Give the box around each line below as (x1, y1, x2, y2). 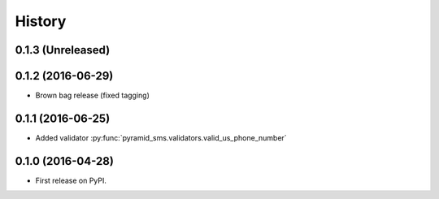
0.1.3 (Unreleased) (15, 43, 111, 57)
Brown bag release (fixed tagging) (35, 90, 150, 101)
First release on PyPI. (35, 175, 107, 185)
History (15, 12, 67, 30)
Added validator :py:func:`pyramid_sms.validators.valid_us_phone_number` (35, 132, 288, 142)
